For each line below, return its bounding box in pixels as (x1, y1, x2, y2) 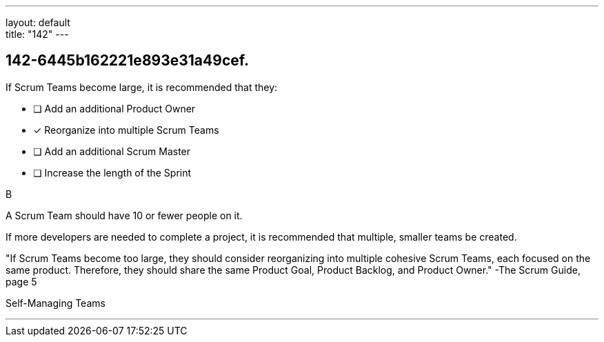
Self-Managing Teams (6, 296, 105, 309)
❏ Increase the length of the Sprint (33, 166, 192, 179)
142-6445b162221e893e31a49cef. (6, 52, 249, 70)
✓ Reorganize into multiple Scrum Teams (33, 123, 219, 136)
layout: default (6, 17, 70, 28)
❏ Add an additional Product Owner (33, 102, 196, 114)
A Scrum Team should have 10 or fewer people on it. (6, 209, 243, 221)
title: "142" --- (6, 28, 69, 40)
